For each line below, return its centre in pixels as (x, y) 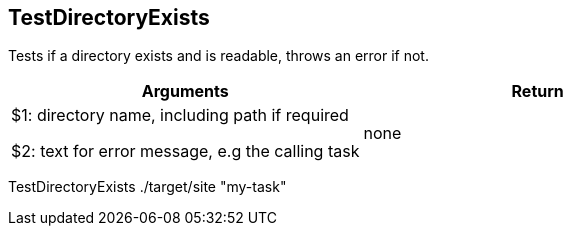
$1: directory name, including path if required (180, 115)
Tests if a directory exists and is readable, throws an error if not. (218, 56)
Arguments (185, 91)
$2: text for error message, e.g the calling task (185, 151)
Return (537, 91)
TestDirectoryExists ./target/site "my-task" (147, 187)
